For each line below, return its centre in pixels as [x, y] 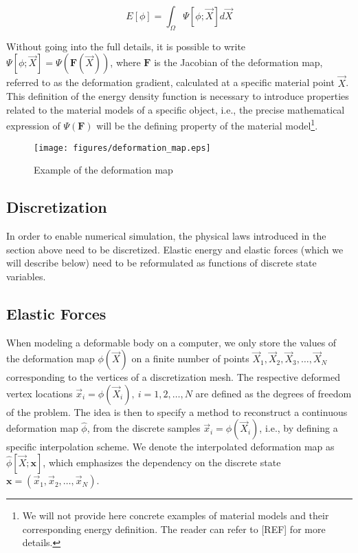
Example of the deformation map [103, 170]
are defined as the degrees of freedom [273, 393]
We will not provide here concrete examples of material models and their [176, 515]
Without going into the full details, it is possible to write [126, 46]
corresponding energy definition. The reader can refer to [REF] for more [174, 529]
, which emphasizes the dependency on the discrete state [162, 462]
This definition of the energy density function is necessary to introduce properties [178, 96]
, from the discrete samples [144, 428]
